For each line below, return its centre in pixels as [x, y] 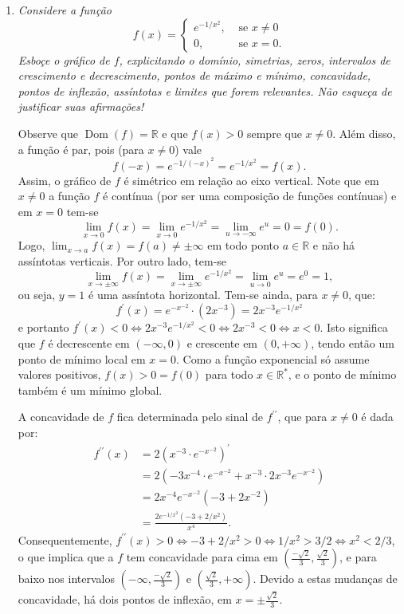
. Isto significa [354, 327]
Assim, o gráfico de [65, 180]
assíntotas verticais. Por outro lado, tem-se [122, 260]
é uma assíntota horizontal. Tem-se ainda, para [203, 295]
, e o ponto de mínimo [342, 374]
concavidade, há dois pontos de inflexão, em [125, 599]
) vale [188, 149]
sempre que [274, 133]
